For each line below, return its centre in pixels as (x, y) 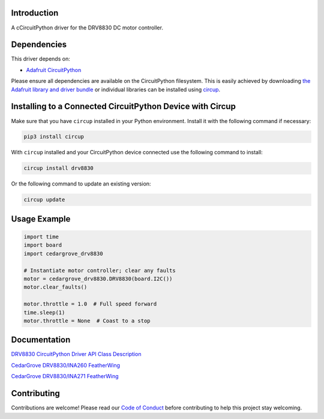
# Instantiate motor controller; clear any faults (100, 270)
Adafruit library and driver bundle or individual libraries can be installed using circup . (116, 89)
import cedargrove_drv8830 (63, 253)
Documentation (41, 340)
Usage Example (41, 219)
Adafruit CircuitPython (54, 70)
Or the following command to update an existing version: (81, 184)
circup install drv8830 (59, 168)
